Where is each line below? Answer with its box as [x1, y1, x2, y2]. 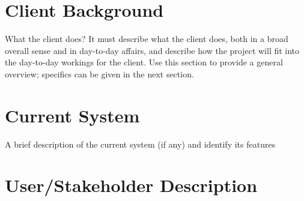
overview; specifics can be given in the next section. [5, 67, 194, 80]
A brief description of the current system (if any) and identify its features [5, 137, 276, 150]
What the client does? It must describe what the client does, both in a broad [5, 32, 288, 45]
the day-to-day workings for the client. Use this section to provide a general [5, 56, 283, 68]
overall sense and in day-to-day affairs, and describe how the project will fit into [5, 44, 300, 56]
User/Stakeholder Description [5, 173, 258, 197]
